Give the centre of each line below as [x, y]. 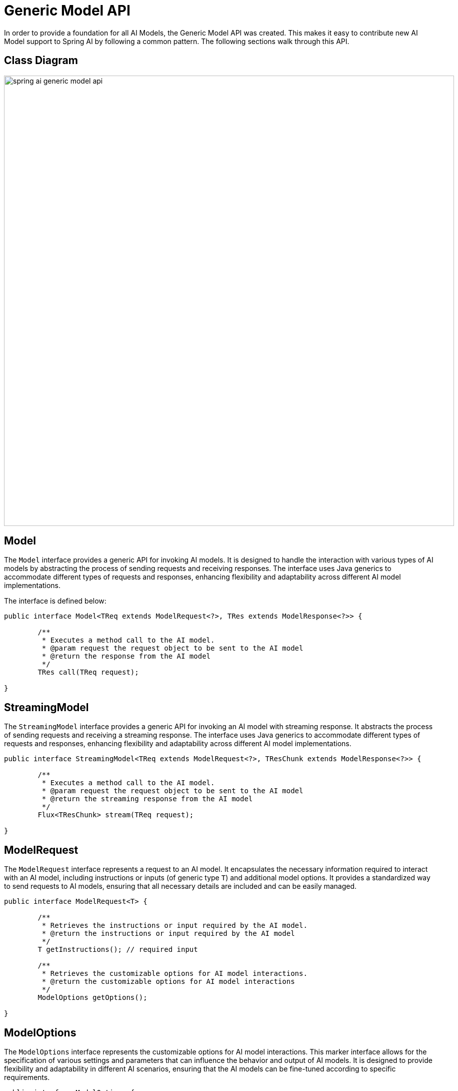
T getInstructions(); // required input [118, 950]
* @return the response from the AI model [126, 656]
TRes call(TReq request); [88, 672]
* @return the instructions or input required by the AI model [168, 934]
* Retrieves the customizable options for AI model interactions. [174, 974]
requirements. [27, 1077]
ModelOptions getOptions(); [92, 998]
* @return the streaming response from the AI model [147, 799]
